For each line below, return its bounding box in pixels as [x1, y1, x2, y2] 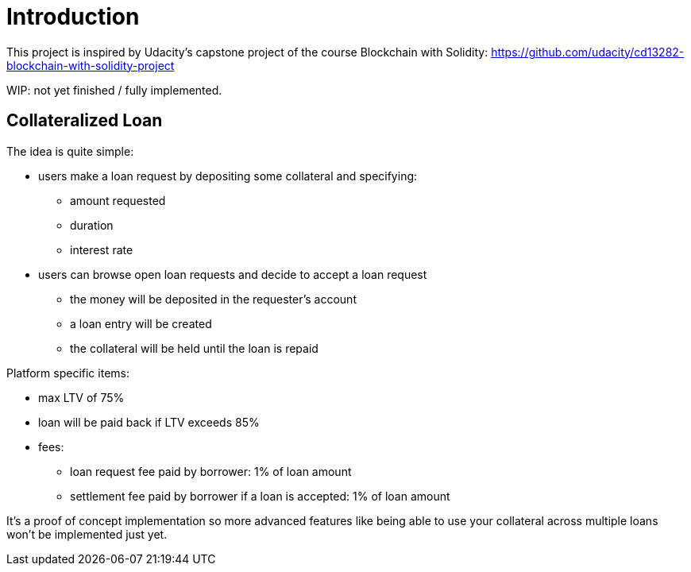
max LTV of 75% [38, 390, 125, 404]
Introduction [6, 3, 140, 30]
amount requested [70, 193, 166, 207]
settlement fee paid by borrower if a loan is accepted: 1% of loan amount [70, 489, 450, 503]
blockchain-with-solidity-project [6, 58, 175, 72]
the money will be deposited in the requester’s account [70, 292, 357, 306]
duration [70, 218, 114, 232]
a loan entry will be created [70, 316, 212, 330]
